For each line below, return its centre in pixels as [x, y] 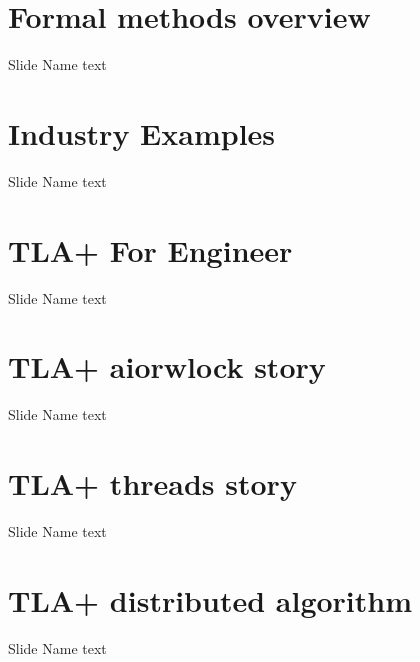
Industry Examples [142, 132]
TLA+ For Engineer [150, 249]
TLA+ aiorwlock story [167, 366]
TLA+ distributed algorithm [210, 599]
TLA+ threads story [152, 483]
